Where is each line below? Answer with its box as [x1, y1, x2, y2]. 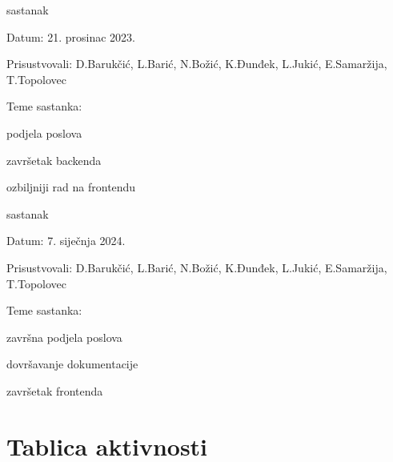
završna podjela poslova [6, 328, 122, 345]
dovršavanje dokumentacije [6, 356, 138, 372]
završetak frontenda [6, 382, 103, 399]
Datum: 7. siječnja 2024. [6, 232, 126, 249]
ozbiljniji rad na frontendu [6, 179, 136, 195]
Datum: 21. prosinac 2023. [6, 28, 135, 45]
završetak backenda [6, 151, 102, 168]
